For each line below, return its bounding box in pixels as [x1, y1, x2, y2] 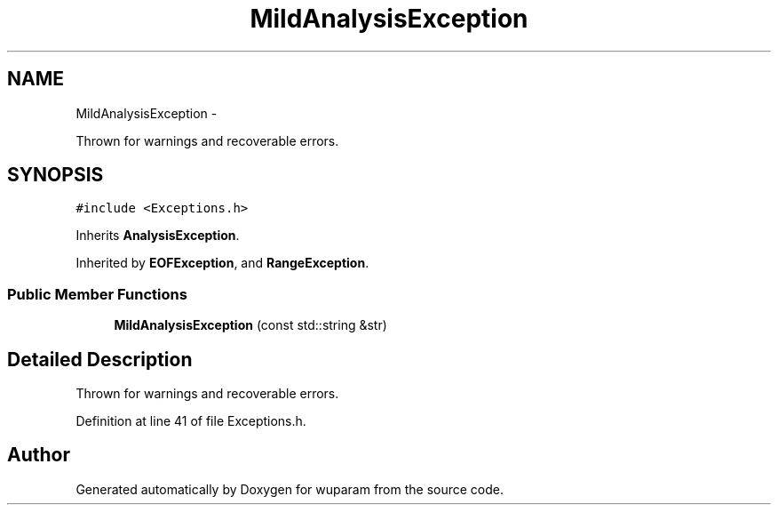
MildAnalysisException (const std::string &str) [114, 317, 387, 333]
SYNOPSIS [7, 164, 104, 187]
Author [7, 444, 70, 467]
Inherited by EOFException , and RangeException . [75, 255, 369, 271]
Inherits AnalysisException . [75, 228, 240, 244]
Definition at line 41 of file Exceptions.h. [75, 413, 306, 429]
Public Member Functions [7, 284, 187, 303]
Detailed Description [7, 348, 193, 371]
